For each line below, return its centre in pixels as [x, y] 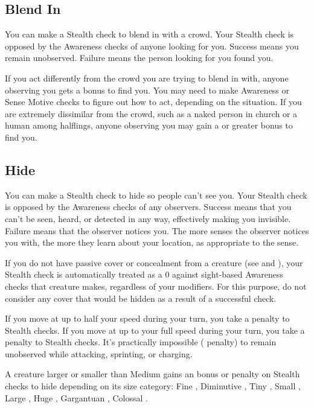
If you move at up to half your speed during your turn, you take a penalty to [147, 318]
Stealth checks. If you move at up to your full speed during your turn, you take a [155, 330]
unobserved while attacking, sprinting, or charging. [99, 353]
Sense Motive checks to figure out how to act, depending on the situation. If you [153, 102]
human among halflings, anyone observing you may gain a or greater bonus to [149, 125]
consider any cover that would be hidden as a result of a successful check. [141, 298]
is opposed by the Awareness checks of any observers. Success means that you [148, 207]
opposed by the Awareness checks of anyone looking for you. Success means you [152, 46]
